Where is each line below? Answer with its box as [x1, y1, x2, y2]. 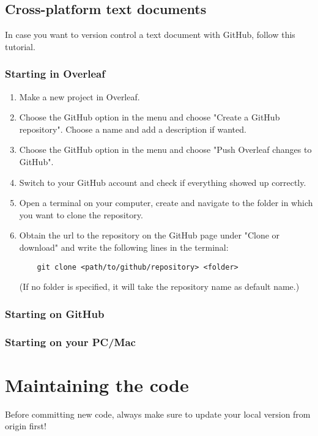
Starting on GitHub [5, 306, 105, 321]
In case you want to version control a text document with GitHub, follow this [5, 28, 295, 41]
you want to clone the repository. [19, 208, 143, 221]
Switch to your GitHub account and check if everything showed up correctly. [19, 176, 306, 188]
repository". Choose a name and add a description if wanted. [19, 122, 246, 135]
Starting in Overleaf [5, 66, 105, 81]
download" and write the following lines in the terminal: [19, 240, 229, 253]
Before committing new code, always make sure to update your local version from [5, 407, 311, 420]
